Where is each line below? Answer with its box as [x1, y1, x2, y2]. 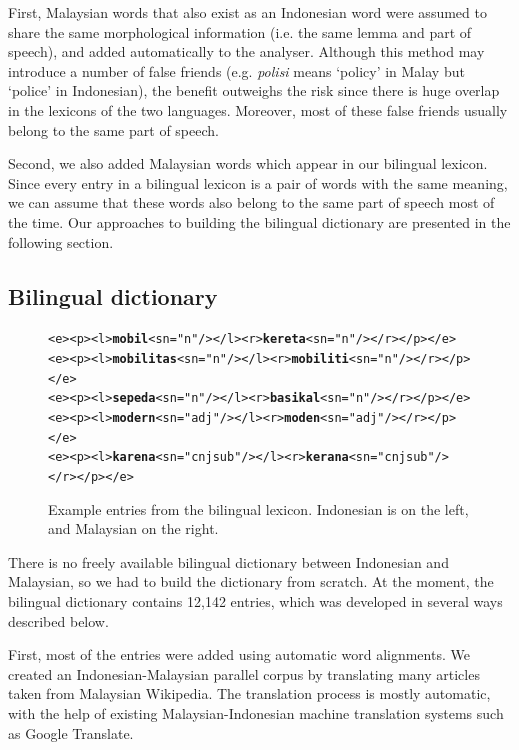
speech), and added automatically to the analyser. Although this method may [8, 41, 485, 62]
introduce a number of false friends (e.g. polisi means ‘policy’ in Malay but [8, 60, 465, 81]
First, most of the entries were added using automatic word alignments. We [8, 644, 470, 665]
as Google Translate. [8, 722, 134, 743]
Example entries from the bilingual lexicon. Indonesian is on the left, [48, 498, 469, 519]
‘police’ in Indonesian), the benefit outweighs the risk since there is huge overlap [8, 80, 500, 101]
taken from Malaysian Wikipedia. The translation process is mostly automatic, [8, 683, 491, 704]
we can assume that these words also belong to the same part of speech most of [8, 192, 495, 213]
